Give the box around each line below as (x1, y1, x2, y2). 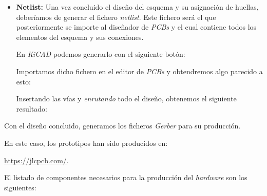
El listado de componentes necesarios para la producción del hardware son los (4, 172, 247, 183)
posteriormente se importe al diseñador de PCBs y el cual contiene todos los (16, 21, 257, 32)
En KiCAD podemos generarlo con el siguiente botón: (16, 49, 185, 59)
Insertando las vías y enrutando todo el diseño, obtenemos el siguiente (16, 93, 237, 104)
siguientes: (4, 182, 36, 192)
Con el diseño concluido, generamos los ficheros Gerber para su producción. (4, 120, 241, 131)
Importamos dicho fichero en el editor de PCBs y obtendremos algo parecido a (16, 66, 263, 76)
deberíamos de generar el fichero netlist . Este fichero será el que (16, 11, 216, 22)
